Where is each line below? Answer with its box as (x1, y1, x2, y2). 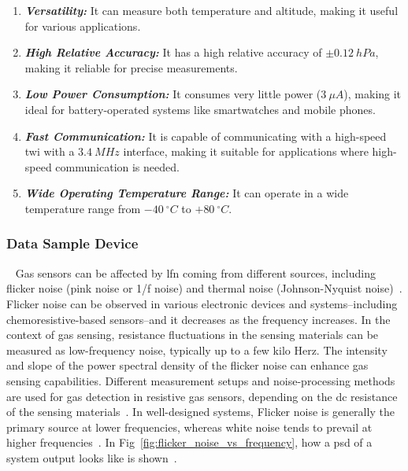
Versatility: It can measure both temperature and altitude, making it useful (24, 2, 399, 18)
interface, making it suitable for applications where (123, 143, 369, 160)
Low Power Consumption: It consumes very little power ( (24, 86, 321, 102)
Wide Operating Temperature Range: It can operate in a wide (24, 185, 349, 201)
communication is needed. (55, 158, 180, 175)
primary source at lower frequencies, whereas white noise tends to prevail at (6, 418, 373, 435)
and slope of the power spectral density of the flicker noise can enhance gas (6, 357, 369, 373)
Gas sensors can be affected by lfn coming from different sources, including (15, 264, 376, 281)
